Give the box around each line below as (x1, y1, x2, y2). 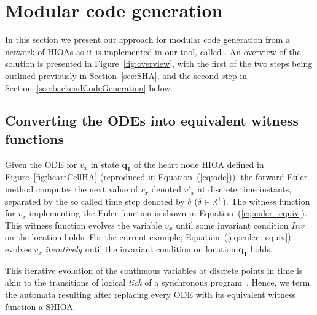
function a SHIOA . (5, 300, 76, 313)
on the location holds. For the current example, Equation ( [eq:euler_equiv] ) (5, 230, 291, 243)
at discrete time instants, (197, 183, 292, 195)
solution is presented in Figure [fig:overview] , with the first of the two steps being (5, 57, 313, 70)
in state (90, 157, 119, 170)
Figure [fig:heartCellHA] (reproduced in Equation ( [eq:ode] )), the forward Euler (5, 170, 308, 183)
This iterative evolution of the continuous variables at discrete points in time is (5, 264, 303, 276)
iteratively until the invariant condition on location (45, 243, 236, 256)
